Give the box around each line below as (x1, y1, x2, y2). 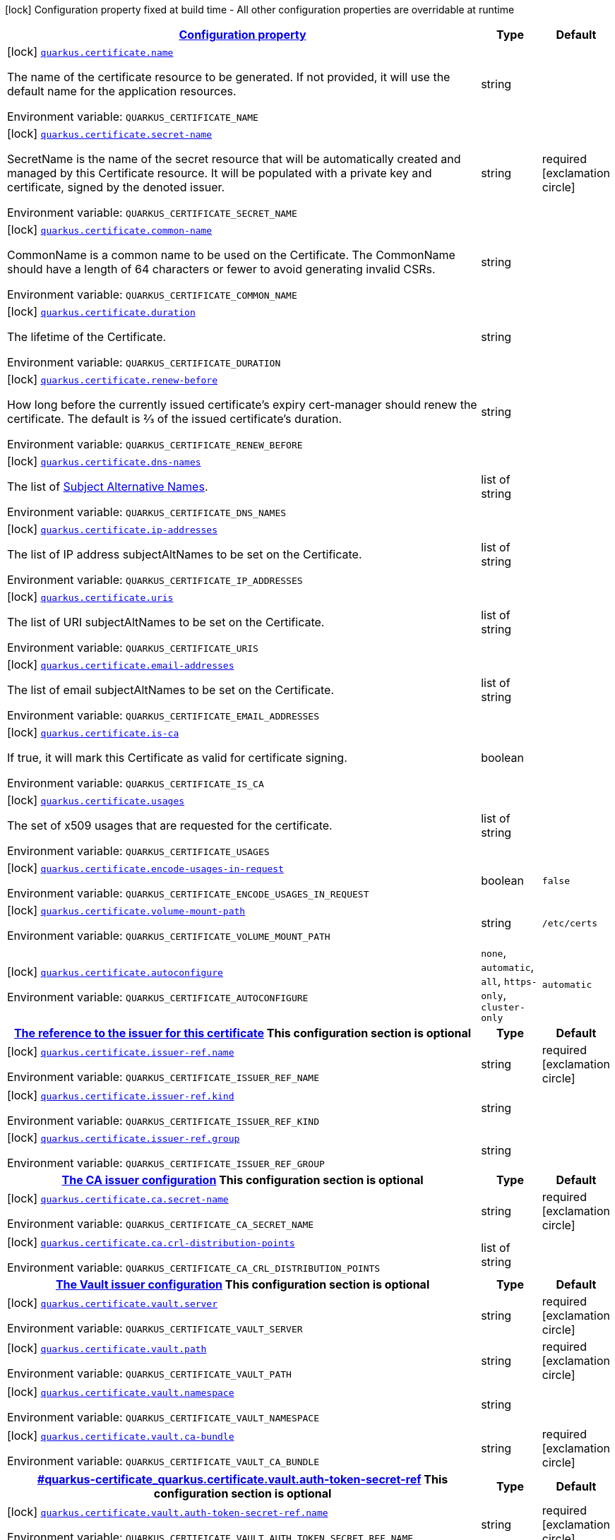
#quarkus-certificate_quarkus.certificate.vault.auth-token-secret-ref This (37, 1472, 448, 1486)
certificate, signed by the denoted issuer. (7, 180, 225, 194)
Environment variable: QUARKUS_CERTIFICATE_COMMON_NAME (7, 287, 297, 302)
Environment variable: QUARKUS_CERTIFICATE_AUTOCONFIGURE (7, 990, 309, 1004)
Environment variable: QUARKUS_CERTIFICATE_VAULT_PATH (7, 1366, 292, 1380)
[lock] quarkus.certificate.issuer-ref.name (7, 1044, 234, 1058)
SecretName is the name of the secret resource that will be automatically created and (7, 152, 461, 166)
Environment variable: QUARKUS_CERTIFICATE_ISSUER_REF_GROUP (7, 1156, 325, 1170)
